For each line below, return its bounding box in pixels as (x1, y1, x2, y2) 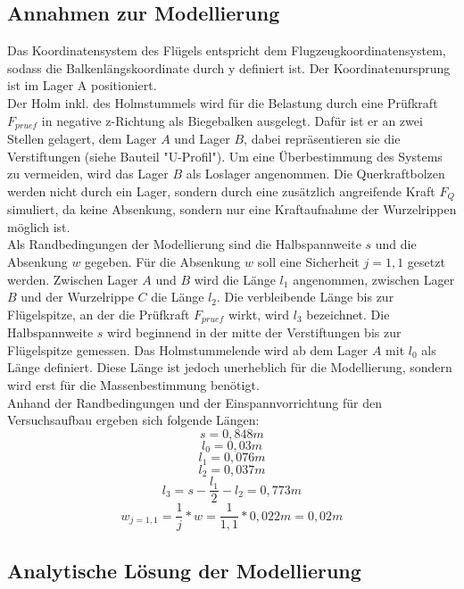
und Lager (174, 129, 230, 148)
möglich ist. (7, 217, 70, 236)
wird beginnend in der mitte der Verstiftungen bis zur (107, 323, 402, 342)
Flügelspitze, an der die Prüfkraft (7, 304, 190, 323)
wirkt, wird (228, 304, 290, 323)
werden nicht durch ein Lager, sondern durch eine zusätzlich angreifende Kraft (7, 181, 435, 200)
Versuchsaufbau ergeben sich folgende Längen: (7, 411, 260, 429)
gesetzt (407, 253, 445, 271)
